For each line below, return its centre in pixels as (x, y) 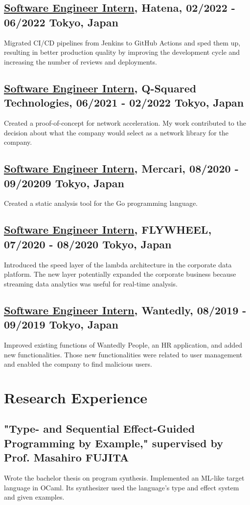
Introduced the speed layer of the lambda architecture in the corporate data (118, 264)
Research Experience (76, 397)
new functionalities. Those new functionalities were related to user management (123, 354)
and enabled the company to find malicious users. (78, 364)
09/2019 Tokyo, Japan (61, 324)
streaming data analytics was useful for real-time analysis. (91, 283)
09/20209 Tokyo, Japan (64, 183)
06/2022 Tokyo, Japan (61, 22)
